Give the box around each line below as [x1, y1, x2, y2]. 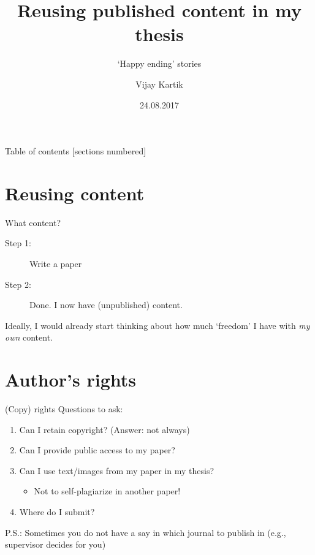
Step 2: [5, 277, 31, 290]
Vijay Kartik [135, 77, 183, 90]
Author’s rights [5, 367, 137, 392]
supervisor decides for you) [5, 538, 106, 551]
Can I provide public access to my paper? [19, 444, 175, 456]
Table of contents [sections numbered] [5, 145, 146, 157]
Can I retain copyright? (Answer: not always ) [19, 423, 190, 436]
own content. [5, 331, 53, 344]
